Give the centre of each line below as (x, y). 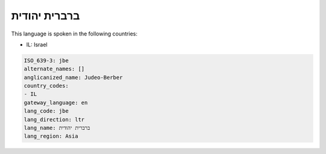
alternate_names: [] (54, 69)
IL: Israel (37, 45)
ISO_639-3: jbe (46, 60)
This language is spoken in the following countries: (74, 34)
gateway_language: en (56, 103)
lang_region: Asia (51, 136)
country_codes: (46, 86)
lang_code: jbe (46, 111)
